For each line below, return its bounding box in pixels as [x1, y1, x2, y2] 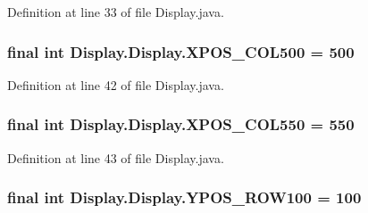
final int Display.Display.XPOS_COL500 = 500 [7, 40, 355, 62]
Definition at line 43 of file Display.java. [7, 148, 224, 167]
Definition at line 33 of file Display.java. [7, 3, 224, 20]
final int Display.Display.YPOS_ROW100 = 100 [7, 186, 362, 209]
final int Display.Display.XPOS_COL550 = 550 [7, 113, 355, 135]
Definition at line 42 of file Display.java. [7, 75, 224, 94]
